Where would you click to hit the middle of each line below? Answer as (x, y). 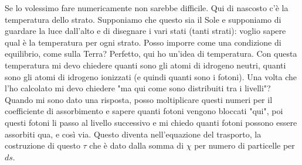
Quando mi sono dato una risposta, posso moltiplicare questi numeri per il (139, 99)
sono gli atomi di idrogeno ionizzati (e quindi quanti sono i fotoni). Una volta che (151, 76)
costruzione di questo (43, 145)
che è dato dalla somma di (137, 145)
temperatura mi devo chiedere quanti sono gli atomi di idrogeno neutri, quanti (145, 65)
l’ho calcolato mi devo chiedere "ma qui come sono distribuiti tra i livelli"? (138, 88)
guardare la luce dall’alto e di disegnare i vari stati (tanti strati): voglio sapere (145, 31)
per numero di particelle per (245, 145)
